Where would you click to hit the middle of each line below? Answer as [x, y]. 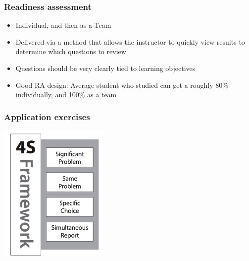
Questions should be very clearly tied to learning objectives [105, 68]
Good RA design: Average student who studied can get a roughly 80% [122, 85]
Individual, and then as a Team [63, 25]
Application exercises [47, 116]
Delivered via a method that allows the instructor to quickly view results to [130, 41]
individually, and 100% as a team [66, 95]
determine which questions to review [71, 51]
